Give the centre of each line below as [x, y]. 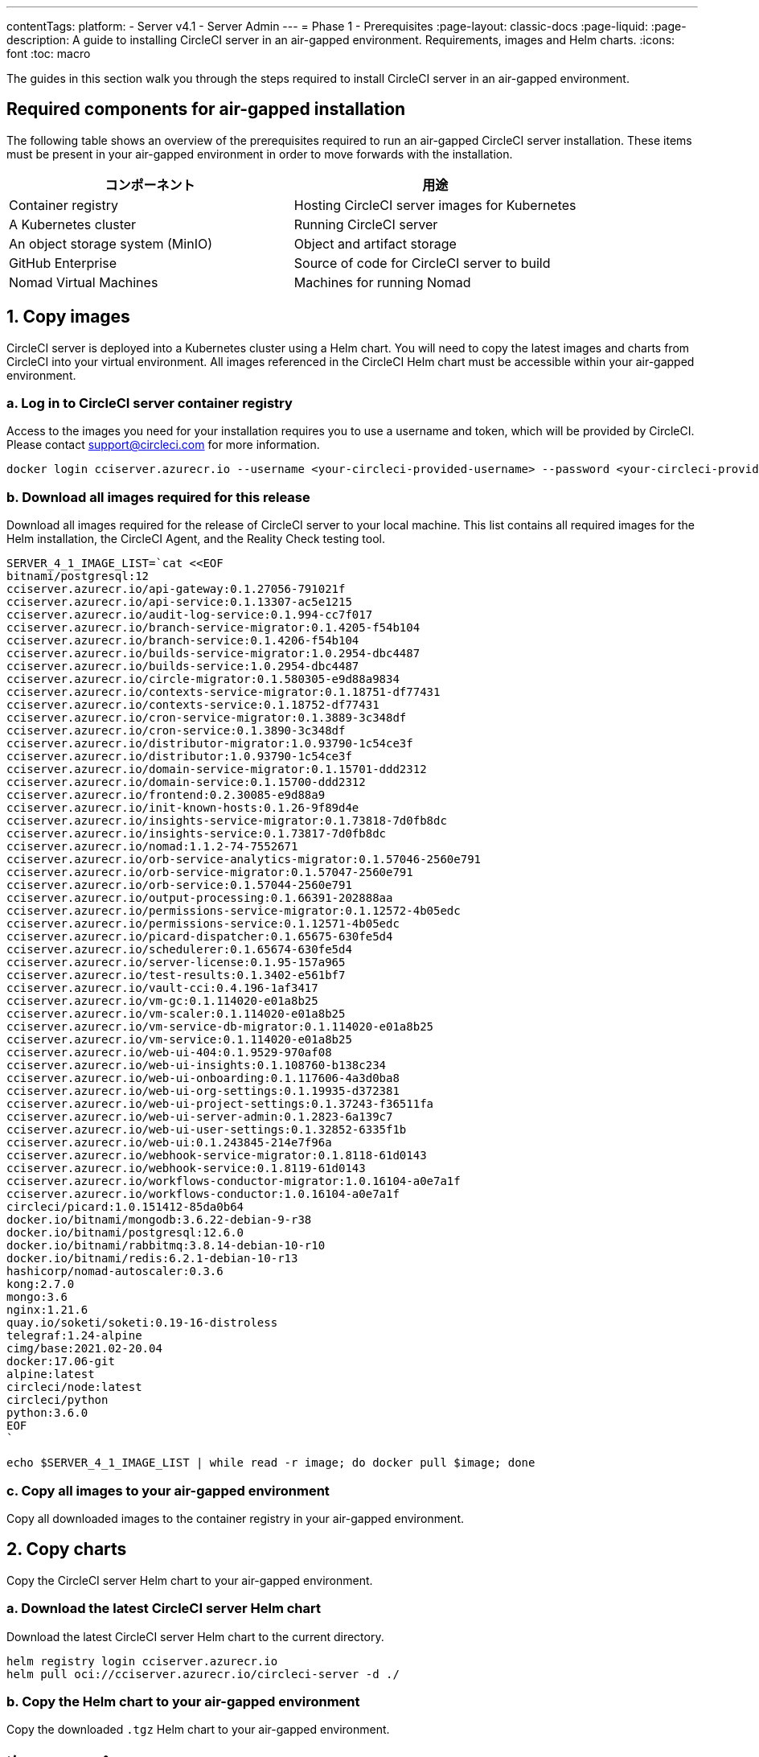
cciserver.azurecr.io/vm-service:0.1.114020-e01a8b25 [179, 1040]
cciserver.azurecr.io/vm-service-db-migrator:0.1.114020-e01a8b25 [220, 1027]
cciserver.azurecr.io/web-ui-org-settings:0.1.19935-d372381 [203, 1091]
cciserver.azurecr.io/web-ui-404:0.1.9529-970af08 [169, 1053]
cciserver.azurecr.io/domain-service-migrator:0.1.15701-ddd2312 [217, 769]
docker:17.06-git [61, 1362]
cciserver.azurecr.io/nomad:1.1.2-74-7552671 [152, 847]
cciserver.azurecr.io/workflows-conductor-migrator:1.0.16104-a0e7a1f [234, 1181]
